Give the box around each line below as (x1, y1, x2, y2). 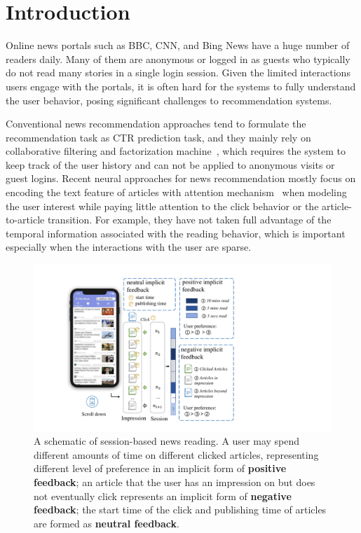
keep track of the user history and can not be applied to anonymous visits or (6, 157, 335, 172)
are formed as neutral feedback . (34, 515, 179, 530)
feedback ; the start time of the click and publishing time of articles (34, 502, 327, 517)
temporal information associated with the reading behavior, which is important (6, 226, 346, 240)
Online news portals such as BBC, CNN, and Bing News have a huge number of (6, 38, 350, 53)
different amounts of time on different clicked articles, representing (34, 447, 319, 462)
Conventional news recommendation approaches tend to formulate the (6, 116, 306, 131)
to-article (6, 212, 45, 227)
